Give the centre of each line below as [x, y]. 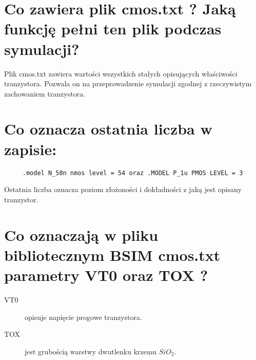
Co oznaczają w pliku [81, 234]
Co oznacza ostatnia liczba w [108, 129]
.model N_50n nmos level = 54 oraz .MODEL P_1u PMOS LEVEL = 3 [133, 173]
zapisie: [31, 149]
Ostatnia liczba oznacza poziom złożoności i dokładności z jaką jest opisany [123, 189]
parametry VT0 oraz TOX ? [106, 275]
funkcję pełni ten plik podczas [113, 29]
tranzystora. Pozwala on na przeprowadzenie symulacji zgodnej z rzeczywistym [128, 83]
